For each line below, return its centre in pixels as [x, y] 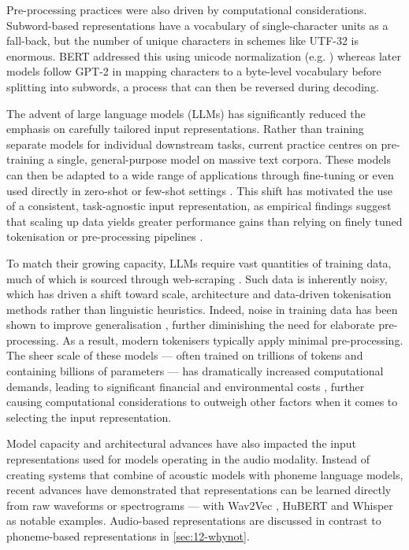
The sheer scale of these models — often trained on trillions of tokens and [185, 355]
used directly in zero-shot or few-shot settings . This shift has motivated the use [199, 190]
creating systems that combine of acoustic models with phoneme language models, [205, 474]
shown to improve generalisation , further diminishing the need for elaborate [191, 325]
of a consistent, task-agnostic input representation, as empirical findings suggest [199, 206]
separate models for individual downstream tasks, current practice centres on [192, 144]
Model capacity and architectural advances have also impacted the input [181, 443]
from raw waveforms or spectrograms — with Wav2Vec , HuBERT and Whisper [200, 505]
